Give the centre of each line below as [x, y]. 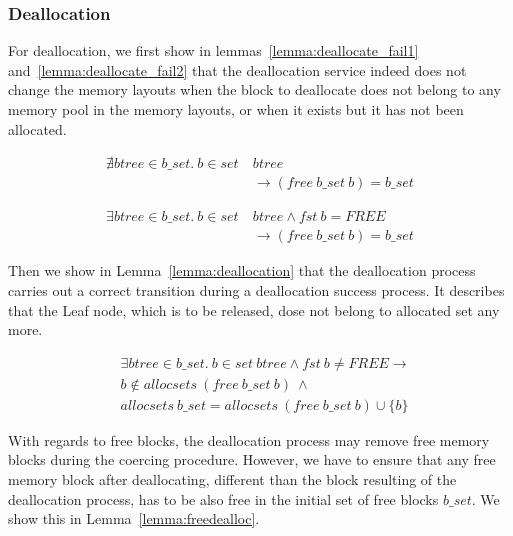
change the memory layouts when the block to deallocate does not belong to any [254, 89]
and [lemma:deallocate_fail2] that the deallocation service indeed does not [237, 69]
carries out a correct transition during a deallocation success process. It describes [256, 289]
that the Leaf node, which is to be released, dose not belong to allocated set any [254, 309]
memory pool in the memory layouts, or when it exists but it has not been [236, 109]
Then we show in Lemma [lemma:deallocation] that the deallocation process [242, 270]
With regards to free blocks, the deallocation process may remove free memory [249, 439]
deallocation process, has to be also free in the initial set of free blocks [223, 498]
